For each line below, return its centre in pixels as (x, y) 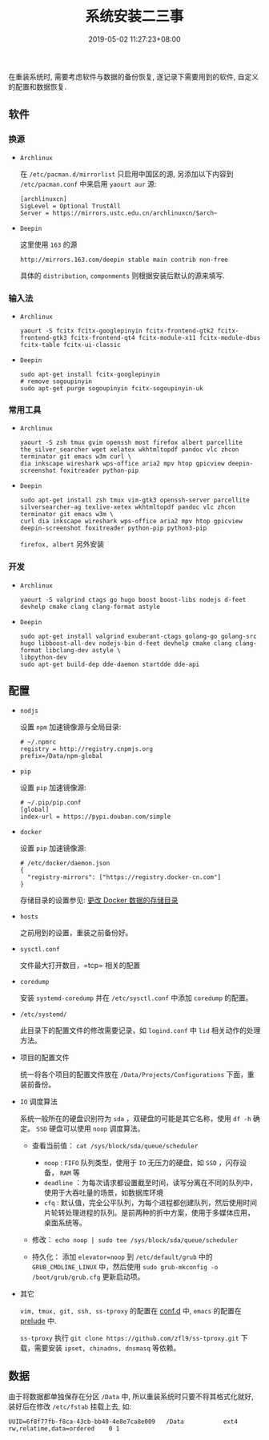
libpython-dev (43, 657)
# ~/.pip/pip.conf (50, 803)
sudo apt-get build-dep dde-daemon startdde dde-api (110, 664)
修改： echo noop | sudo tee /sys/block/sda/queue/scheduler (135, 1240)
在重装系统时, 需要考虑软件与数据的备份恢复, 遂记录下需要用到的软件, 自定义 (133, 76)
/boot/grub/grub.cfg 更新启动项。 (88, 1277)
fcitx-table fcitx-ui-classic (70, 345)
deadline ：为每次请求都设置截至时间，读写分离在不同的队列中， (151, 1183)
